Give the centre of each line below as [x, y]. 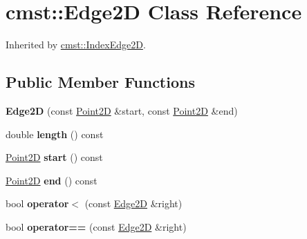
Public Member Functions [100, 82]
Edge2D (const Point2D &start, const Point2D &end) [122, 110]
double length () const [55, 134]
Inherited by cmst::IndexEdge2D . [76, 45]
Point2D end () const [52, 180]
